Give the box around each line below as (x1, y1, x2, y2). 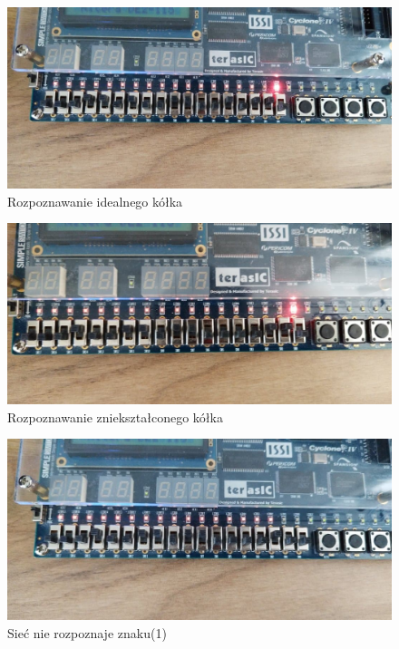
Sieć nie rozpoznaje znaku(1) (7, 623, 167, 642)
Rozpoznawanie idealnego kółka (7, 191, 183, 210)
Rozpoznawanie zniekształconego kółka (7, 407, 223, 426)
